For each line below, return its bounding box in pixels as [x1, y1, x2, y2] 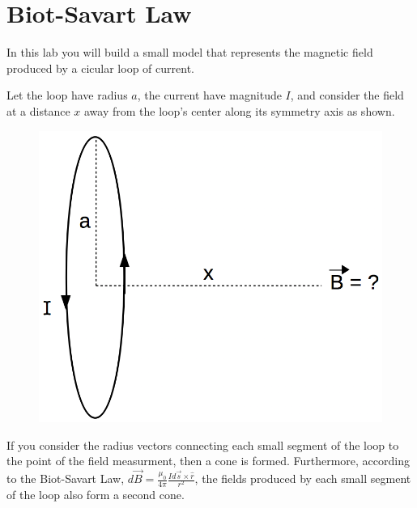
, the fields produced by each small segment [194, 470, 411, 487]
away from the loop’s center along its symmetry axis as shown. [83, 102, 395, 119]
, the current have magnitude [137, 87, 282, 104]
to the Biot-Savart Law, [6, 470, 125, 487]
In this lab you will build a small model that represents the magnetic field [6, 44, 373, 61]
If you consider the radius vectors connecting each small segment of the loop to [6, 436, 399, 453]
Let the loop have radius [6, 87, 128, 104]
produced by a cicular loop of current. [6, 59, 194, 76]
